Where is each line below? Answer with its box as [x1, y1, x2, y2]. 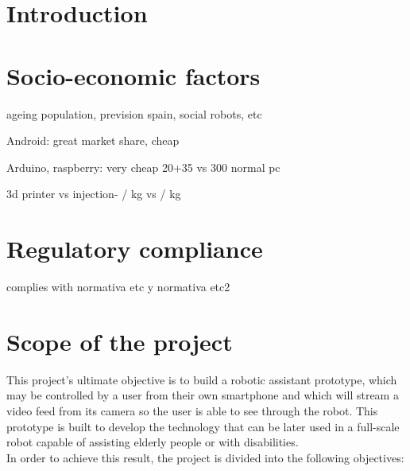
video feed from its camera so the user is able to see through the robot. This [6, 402, 378, 418]
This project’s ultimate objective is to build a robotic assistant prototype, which [6, 371, 397, 387]
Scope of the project [6, 325, 233, 357]
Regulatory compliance [6, 232, 263, 265]
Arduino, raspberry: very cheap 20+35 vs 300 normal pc [6, 158, 280, 175]
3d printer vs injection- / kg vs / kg [6, 185, 181, 202]
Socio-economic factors [6, 59, 261, 91]
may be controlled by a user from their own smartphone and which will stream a [6, 387, 399, 403]
